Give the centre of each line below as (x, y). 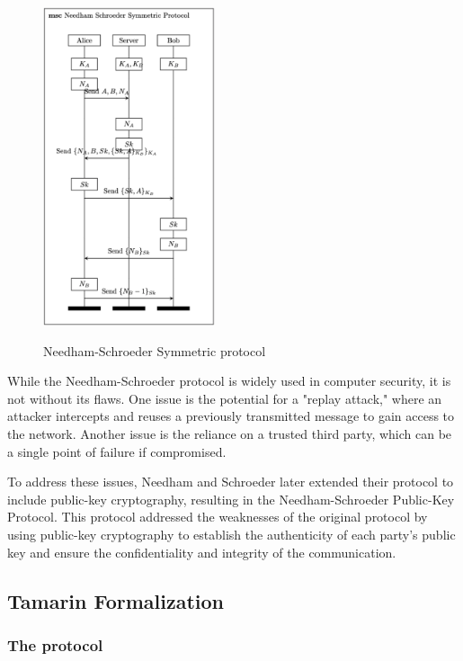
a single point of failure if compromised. (117, 451)
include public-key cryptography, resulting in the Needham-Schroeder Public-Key (231, 499)
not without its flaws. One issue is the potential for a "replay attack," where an (225, 398)
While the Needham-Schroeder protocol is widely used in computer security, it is (229, 381)
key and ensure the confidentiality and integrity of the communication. (202, 552)
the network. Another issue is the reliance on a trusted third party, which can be (230, 433)
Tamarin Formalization (116, 600)
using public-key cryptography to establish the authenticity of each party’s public (231, 534)
